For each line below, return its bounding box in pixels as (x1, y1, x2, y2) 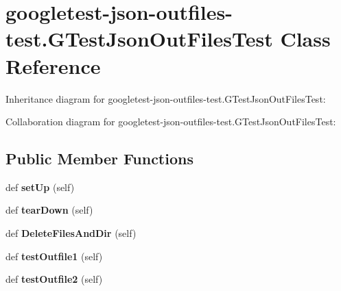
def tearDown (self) (5, 203, 93, 217)
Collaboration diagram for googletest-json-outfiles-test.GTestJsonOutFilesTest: (5, 114, 336, 129)
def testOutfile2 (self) (5, 272, 103, 286)
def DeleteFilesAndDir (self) (5, 226, 137, 240)
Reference (5, 51, 101, 79)
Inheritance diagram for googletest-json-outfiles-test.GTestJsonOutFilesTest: (5, 91, 326, 105)
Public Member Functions (5, 148, 193, 169)
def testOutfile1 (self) (5, 249, 103, 263)
